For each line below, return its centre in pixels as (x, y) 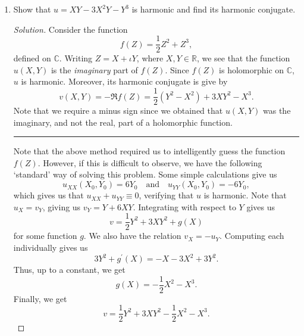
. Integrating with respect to (184, 206)
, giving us (62, 206)
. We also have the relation (132, 236)
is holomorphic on (252, 69)
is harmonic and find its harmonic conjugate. (214, 9)
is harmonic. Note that (245, 195)
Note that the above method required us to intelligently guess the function (149, 151)
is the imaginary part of (94, 69)
